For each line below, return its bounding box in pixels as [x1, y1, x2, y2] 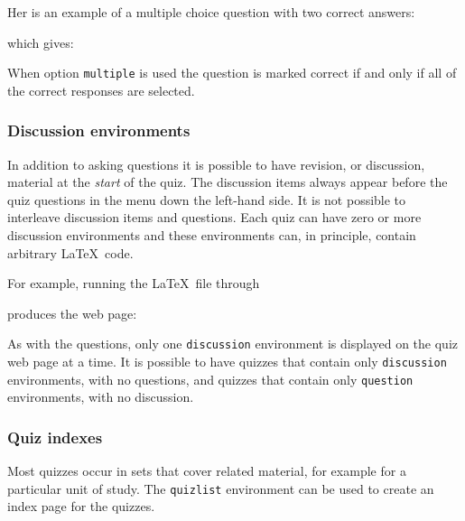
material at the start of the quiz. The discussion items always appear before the [7, 172, 448, 191]
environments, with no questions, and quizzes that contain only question [7, 369, 414, 388]
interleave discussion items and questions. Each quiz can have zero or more [7, 208, 422, 227]
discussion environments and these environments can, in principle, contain [7, 226, 416, 245]
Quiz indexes [7, 425, 103, 448]
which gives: [7, 33, 74, 51]
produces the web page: [7, 303, 137, 322]
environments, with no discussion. [7, 387, 194, 406]
